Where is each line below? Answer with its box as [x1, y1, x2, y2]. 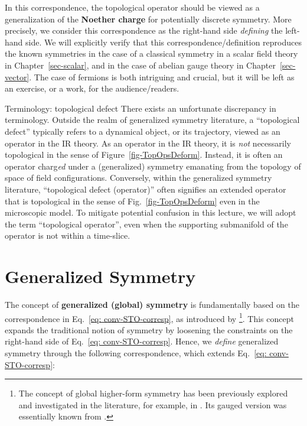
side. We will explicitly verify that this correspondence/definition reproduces [25, 35, 302, 48]
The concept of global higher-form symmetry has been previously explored [18, 387, 288, 399]
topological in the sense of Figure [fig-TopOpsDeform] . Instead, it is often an [5, 148, 283, 161]
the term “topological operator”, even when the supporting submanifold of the [5, 217, 288, 230]
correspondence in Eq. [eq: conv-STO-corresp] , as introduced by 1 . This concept [5, 310, 294, 324]
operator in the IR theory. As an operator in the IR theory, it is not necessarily [5, 136, 291, 149]
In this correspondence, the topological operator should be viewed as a [5, 1, 260, 13]
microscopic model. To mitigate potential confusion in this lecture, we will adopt [5, 206, 296, 219]
